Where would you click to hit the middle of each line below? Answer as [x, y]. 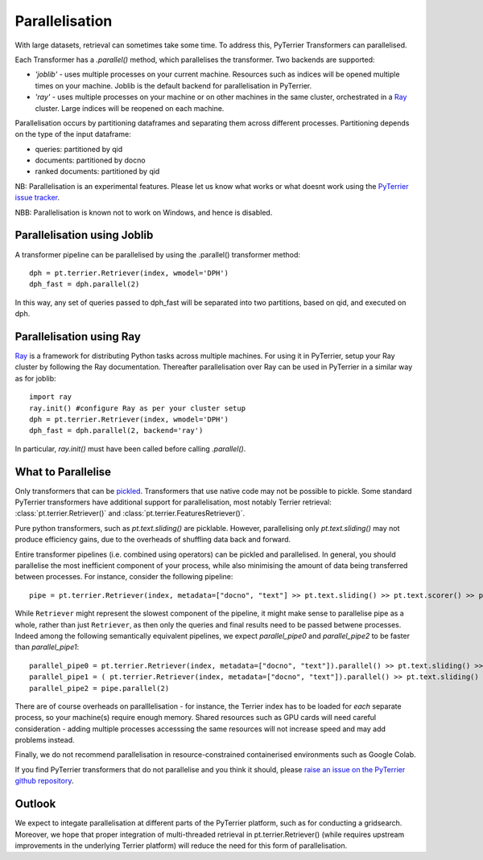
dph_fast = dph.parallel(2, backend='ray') [116, 431]
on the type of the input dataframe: [73, 134]
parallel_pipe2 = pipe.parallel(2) [99, 688]
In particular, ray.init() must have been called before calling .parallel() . [130, 449]
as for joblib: [35, 378]
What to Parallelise [63, 472]
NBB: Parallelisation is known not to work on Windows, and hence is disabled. [144, 212]
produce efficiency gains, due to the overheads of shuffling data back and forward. [153, 540]
